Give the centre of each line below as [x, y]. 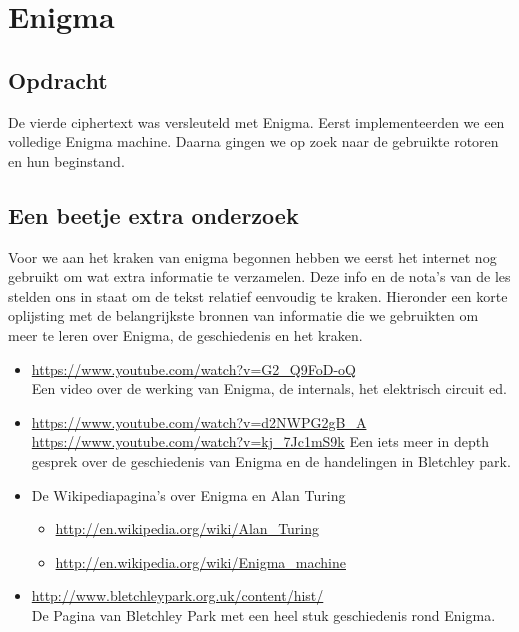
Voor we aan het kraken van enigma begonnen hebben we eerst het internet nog [252, 256]
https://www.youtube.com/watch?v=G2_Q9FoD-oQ [193, 368]
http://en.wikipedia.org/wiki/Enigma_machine [200, 561]
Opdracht [58, 79]
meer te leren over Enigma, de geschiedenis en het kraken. [185, 334]
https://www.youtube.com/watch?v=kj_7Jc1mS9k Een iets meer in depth [260, 441]
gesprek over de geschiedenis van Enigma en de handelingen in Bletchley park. [271, 460]
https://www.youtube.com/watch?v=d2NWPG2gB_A [199, 421]
